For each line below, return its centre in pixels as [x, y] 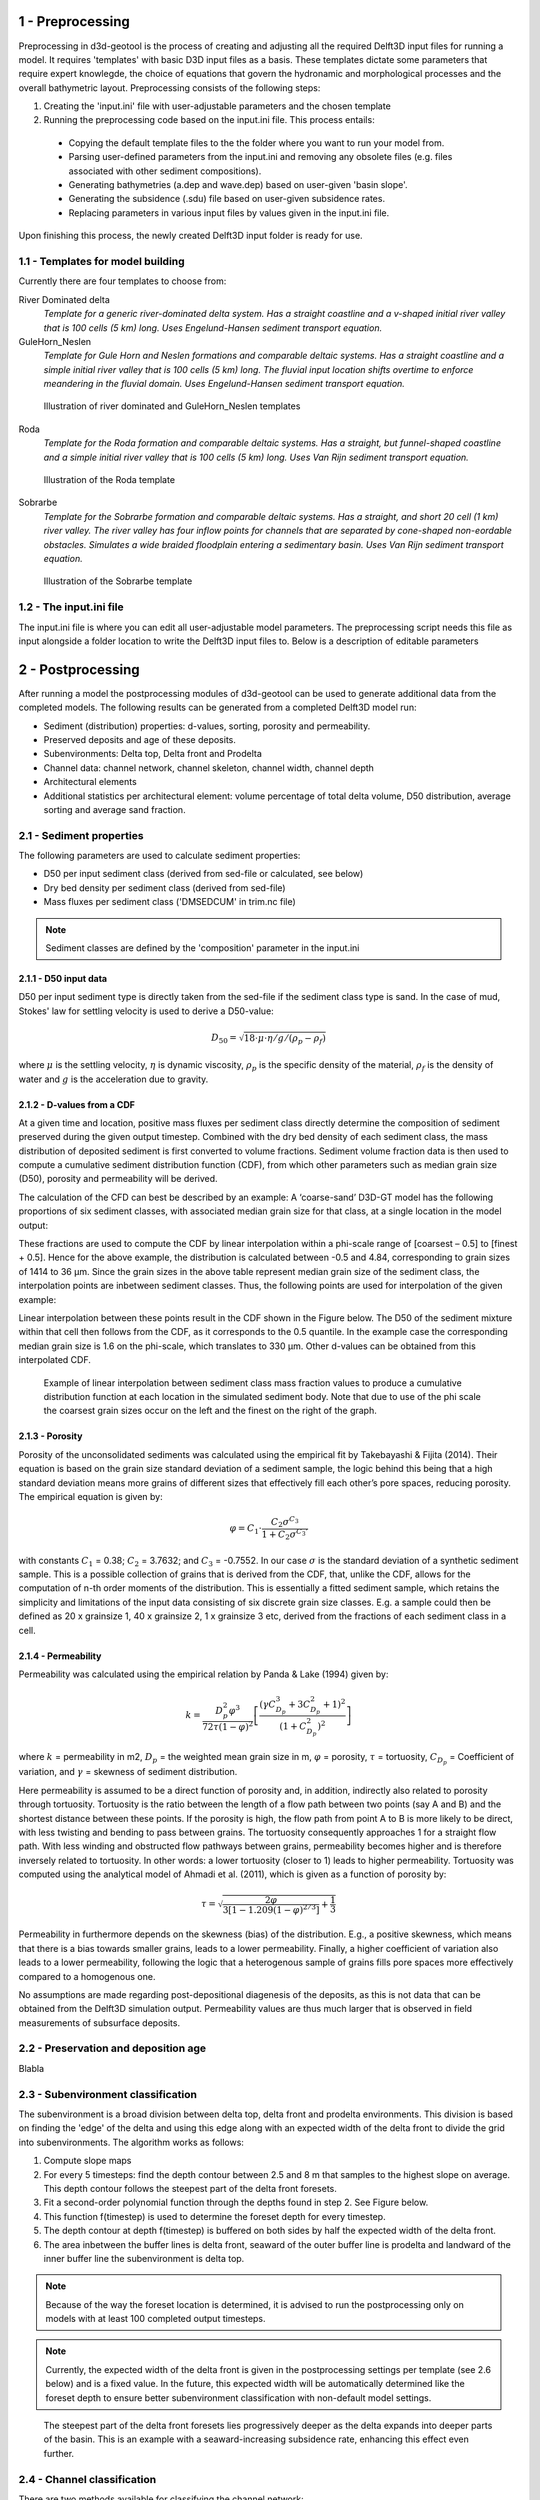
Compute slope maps [87, 2161]
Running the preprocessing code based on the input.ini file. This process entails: [209, 120]
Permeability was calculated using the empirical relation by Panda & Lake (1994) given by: [203, 1674]
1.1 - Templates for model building [101, 261]
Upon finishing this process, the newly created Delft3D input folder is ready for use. [191, 236]
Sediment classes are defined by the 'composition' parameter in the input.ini [202, 948]
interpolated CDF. [55, 1360]
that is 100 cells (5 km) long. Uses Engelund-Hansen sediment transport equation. [213, 327]
